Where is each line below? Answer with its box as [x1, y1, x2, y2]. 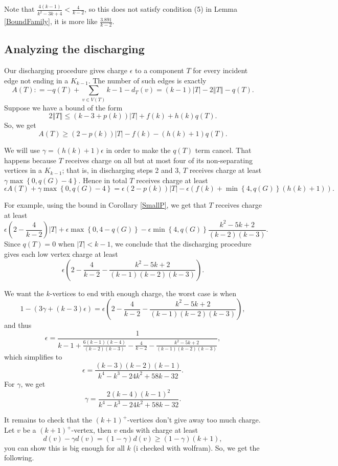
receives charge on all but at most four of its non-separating [65, 154, 253, 165]
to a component [135, 65, 184, 76]
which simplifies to [4, 351, 62, 362]
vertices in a [4, 165, 42, 175]
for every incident [193, 65, 248, 76]
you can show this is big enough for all [4, 442, 125, 453]
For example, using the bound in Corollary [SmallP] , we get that [4, 199, 207, 210]
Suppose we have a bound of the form [4, 102, 123, 113]
